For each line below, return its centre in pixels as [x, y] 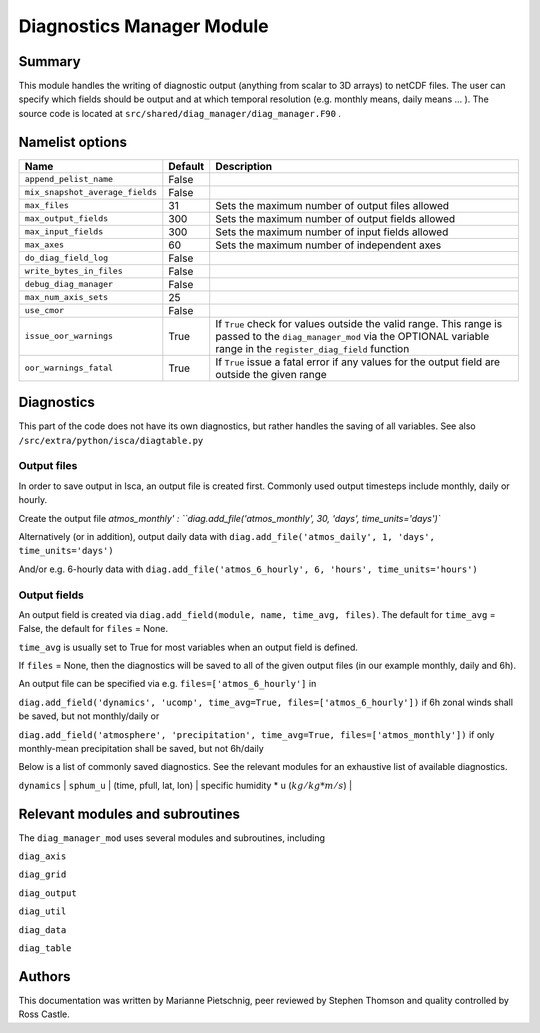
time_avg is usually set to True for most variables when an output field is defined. [188, 647]
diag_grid [42, 874]
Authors [44, 976]
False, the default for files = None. [93, 629]
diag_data [42, 929]
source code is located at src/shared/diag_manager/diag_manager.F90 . [180, 113]
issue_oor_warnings [69, 336]
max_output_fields [66, 218]
